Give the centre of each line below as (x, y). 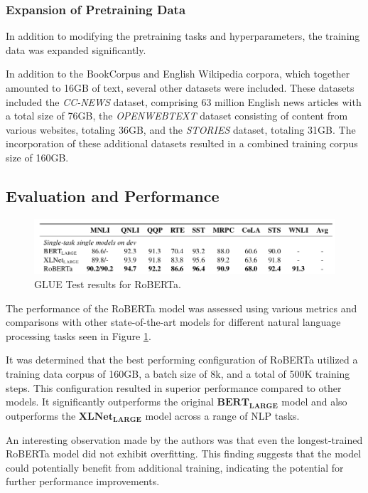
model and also (314, 402)
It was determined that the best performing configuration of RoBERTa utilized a (182, 360)
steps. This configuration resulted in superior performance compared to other (174, 387)
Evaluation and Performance (113, 195)
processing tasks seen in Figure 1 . (79, 335)
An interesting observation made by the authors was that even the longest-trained (184, 439)
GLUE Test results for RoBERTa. (108, 284)
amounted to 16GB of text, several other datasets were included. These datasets (180, 88)
